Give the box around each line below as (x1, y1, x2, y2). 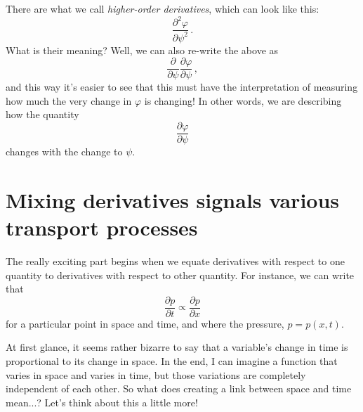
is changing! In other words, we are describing (144, 93, 342, 108)
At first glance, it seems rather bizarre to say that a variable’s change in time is (6, 340, 348, 354)
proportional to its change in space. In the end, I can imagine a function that (6, 353, 338, 368)
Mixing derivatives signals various (6, 185, 340, 214)
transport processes (6, 212, 198, 241)
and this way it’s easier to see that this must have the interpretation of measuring (6, 79, 358, 94)
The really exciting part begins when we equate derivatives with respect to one (6, 253, 345, 268)
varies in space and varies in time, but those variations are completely (6, 367, 306, 382)
